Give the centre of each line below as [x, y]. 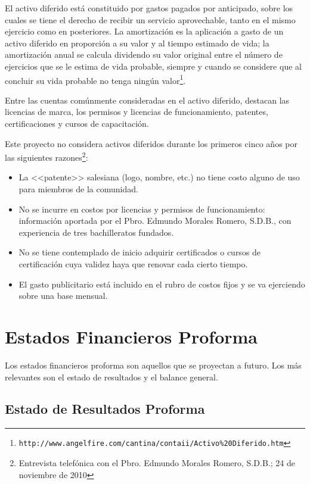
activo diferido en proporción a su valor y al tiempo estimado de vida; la [137, 43]
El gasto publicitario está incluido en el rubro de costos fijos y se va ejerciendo [162, 284]
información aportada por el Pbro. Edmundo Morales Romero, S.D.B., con [155, 221]
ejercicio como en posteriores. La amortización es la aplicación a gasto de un [144, 31]
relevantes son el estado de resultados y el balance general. [111, 377]
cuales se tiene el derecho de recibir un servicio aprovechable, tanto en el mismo [150, 19]
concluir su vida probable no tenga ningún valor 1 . [95, 79]
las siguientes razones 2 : [46, 156]
